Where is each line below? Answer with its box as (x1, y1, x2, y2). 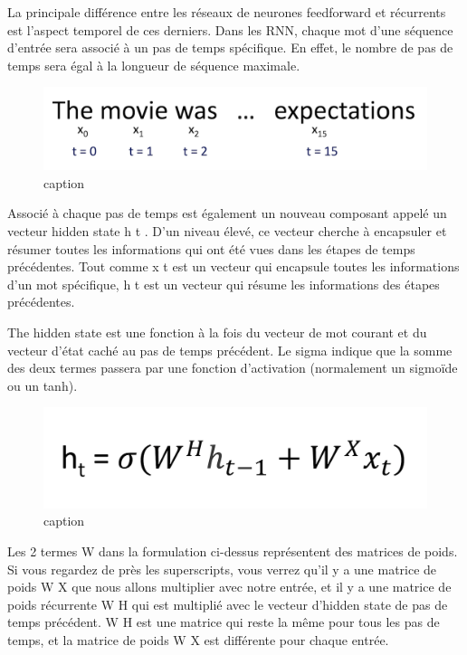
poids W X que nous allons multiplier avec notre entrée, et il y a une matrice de (7, 577, 452, 596)
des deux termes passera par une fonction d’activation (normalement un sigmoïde (7, 358, 458, 377)
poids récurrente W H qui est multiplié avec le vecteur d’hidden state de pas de (7, 594, 448, 613)
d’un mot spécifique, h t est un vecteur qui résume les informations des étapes (7, 274, 440, 293)
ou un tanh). (7, 375, 78, 394)
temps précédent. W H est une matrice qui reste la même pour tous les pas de (7, 612, 440, 631)
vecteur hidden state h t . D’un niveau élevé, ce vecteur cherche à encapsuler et (7, 222, 447, 241)
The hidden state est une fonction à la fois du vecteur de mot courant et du (7, 323, 427, 342)
